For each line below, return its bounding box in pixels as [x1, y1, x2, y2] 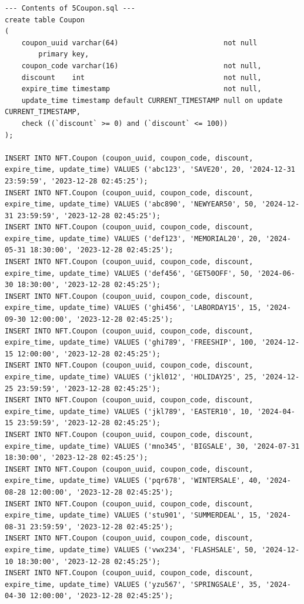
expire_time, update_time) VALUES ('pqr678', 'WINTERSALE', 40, [5, 476, 262, 485]
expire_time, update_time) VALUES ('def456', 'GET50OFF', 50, [5, 269, 253, 278]
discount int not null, [21, 73, 262, 82]
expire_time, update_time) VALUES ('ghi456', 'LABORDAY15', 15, [5, 303, 262, 312]
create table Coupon [5, 15, 85, 24]
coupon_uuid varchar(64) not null [21, 38, 258, 47]
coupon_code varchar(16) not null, [21, 61, 262, 70]
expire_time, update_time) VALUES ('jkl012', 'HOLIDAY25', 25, [5, 373, 258, 381]
